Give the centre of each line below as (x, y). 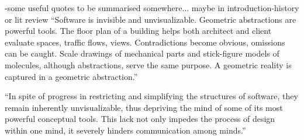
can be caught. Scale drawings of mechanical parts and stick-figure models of (142, 53)
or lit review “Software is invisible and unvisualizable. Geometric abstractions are (151, 19)
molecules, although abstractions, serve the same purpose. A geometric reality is (148, 64)
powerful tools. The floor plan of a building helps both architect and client (138, 31)
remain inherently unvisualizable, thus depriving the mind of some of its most (144, 107)
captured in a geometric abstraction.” (71, 76)
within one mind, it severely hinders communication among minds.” (125, 130)
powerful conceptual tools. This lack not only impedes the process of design (140, 119)
